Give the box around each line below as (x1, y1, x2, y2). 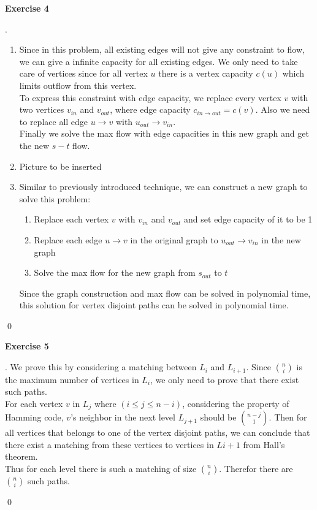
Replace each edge (34, 233, 102, 246)
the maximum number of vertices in (5, 373, 139, 386)
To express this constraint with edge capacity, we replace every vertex (19, 91, 281, 104)
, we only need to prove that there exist (150, 373, 299, 386)
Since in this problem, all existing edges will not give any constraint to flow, (19, 43, 305, 56)
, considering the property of (182, 397, 289, 409)
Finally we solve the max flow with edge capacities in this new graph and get (19, 127, 309, 140)
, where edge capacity (110, 103, 191, 116)
